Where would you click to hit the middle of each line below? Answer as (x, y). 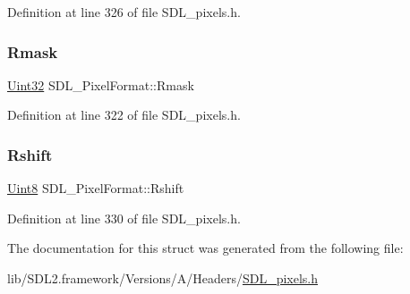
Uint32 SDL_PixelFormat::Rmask (101, 84)
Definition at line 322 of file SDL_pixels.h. (124, 115)
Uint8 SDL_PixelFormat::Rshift (96, 188)
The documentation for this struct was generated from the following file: (205, 248)
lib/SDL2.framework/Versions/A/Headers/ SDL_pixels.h (163, 278)
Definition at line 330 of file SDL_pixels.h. (124, 218)
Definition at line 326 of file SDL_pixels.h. (124, 12)
